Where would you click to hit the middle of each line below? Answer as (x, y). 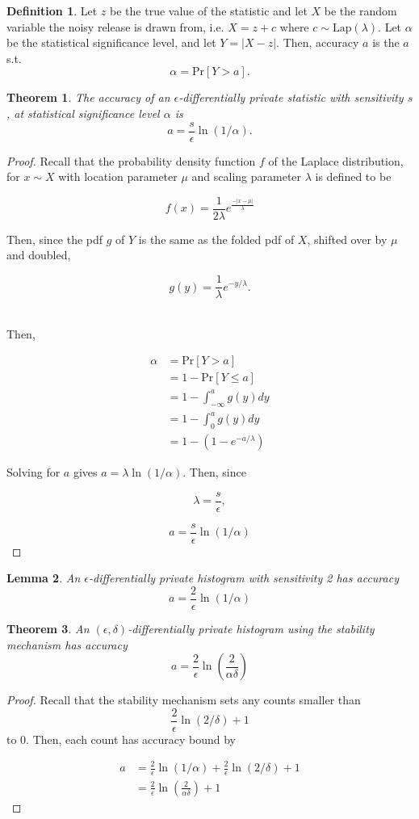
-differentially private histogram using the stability (251, 629)
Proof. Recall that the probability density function (131, 160)
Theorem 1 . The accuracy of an (88, 97)
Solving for (34, 472)
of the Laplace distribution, (336, 160)
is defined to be (353, 176)
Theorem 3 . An (48, 629)
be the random (360, 10)
